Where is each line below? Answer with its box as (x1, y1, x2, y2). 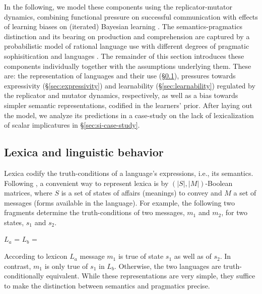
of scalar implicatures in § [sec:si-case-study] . (4, 120, 140, 130)
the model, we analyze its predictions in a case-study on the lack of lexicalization (4, 110, 254, 120)
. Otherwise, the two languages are (114, 260, 221, 271)
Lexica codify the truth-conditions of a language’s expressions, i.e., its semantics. (4, 167, 253, 178)
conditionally (4, 270, 44, 281)
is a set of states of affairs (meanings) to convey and (61, 187, 222, 198)
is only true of (44, 260, 88, 271)
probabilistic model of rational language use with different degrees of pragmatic (4, 41, 249, 51)
